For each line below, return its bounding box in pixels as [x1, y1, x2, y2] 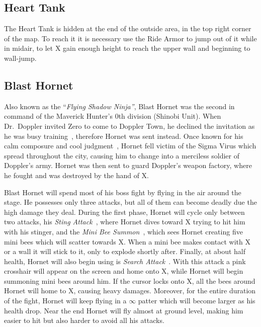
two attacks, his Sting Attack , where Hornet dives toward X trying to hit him [4, 216, 245, 227]
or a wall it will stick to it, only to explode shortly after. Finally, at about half [4, 246, 246, 257]
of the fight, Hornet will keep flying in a [4, 295, 127, 306]
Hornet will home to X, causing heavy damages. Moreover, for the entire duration [4, 285, 256, 296]
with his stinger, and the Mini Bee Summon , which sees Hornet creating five [4, 226, 243, 236]
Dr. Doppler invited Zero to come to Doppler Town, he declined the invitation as [4, 120, 255, 131]
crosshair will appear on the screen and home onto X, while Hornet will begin [4, 266, 243, 276]
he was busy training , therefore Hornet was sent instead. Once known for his [4, 130, 243, 141]
